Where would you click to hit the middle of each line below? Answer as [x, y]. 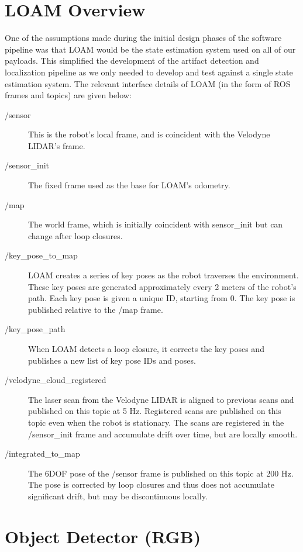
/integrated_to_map [42, 453]
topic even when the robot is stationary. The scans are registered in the [156, 422]
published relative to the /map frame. [96, 309]
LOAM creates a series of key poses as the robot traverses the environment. [163, 275]
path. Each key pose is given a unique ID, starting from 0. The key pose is [162, 298]
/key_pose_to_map [41, 255]
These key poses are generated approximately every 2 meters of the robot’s [162, 286]
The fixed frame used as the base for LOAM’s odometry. [129, 185]
